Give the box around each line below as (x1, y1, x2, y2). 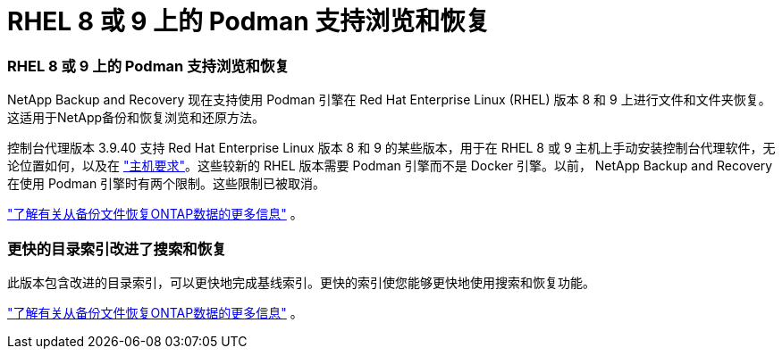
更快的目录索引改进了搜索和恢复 (7, 239, 227, 258)
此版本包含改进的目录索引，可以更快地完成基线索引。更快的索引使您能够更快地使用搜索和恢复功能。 (7, 274, 595, 290)
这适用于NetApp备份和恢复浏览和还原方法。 (7, 110, 265, 126)
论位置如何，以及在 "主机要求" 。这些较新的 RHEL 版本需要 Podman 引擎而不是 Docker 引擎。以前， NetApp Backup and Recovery (7, 158, 773, 174)
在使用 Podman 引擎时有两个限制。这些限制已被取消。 (7, 176, 326, 192)
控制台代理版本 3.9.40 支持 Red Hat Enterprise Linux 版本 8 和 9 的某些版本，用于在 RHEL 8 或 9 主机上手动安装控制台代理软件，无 (7, 140, 776, 156)
